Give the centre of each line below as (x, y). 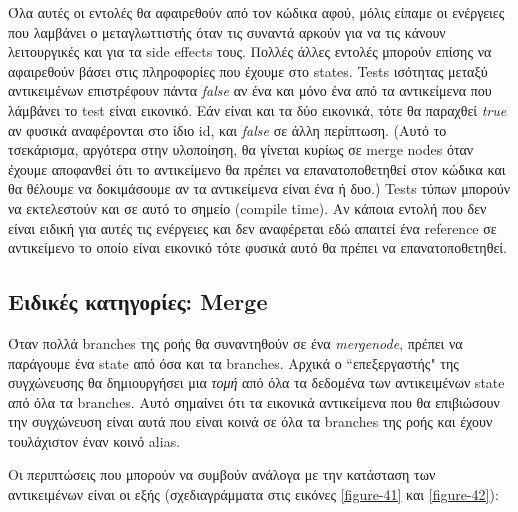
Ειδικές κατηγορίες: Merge (138, 301)
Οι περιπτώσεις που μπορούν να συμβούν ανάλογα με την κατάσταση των (222, 474)
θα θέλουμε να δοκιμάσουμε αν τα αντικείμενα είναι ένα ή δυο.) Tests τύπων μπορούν (259, 188)
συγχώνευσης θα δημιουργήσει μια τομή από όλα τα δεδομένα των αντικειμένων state (256, 382)
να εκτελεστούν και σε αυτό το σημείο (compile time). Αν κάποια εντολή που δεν (247, 207)
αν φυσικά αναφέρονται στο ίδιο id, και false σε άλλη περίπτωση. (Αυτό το (227, 129)
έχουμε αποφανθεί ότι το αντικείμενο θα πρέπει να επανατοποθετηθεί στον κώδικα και (257, 168)
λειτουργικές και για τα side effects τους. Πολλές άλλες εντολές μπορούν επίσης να (250, 51)
